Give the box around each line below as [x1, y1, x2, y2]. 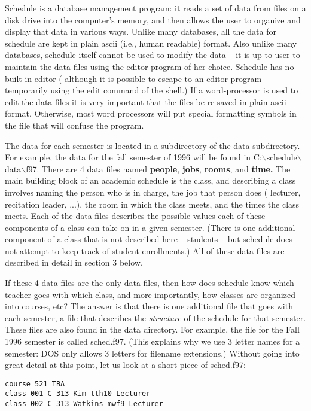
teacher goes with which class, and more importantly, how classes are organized [5, 288, 295, 300]
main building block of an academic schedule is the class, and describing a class [5, 174, 296, 187]
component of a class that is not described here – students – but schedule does [5, 233, 292, 245]
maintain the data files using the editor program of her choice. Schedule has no [5, 60, 294, 72]
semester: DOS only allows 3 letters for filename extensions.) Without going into [5, 346, 300, 359]
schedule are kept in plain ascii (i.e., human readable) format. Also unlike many [5, 36, 297, 49]
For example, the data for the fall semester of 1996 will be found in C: [5, 151, 262, 163]
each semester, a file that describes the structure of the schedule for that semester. [5, 311, 306, 324]
